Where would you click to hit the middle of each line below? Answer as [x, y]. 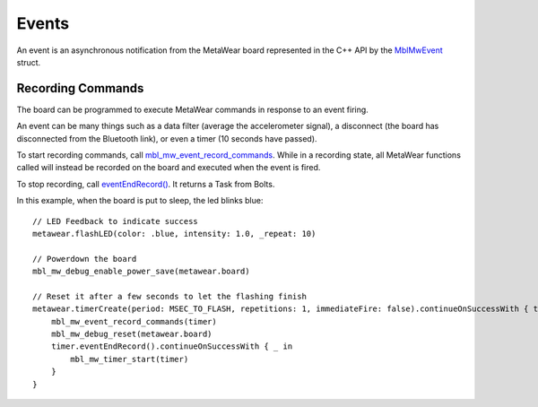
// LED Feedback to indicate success [116, 221]
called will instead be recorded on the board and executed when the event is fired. [169, 168]
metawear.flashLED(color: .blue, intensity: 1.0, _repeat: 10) [174, 234]
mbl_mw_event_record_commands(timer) [134, 321]
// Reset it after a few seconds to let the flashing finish [169, 296]
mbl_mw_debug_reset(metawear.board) [131, 334]
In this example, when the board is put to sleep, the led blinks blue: [140, 201]
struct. [29, 62]
